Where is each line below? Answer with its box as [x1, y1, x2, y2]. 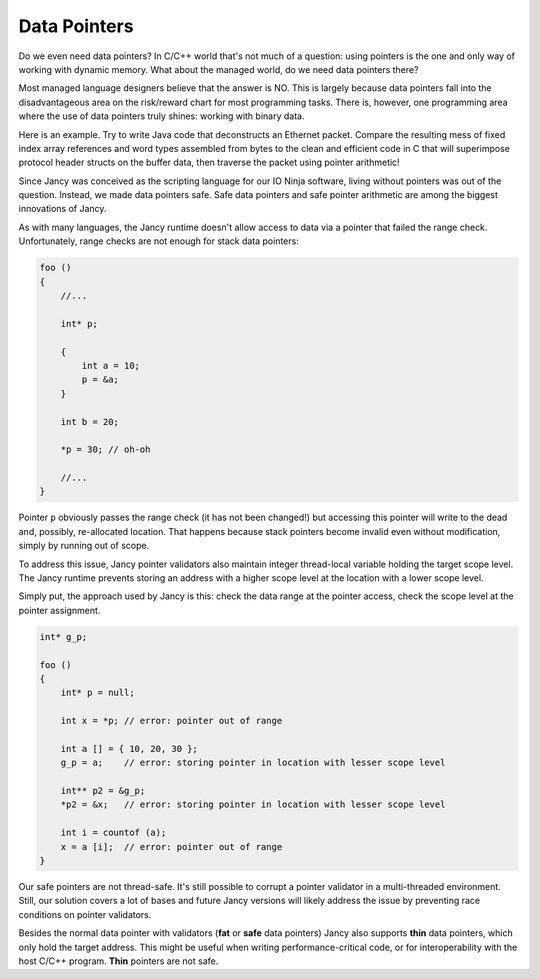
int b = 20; [60, 416, 120, 427]
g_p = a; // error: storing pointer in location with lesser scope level [60, 757, 446, 769]
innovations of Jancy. [18, 203, 107, 215]
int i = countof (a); [60, 827, 167, 839]
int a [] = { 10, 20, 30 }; [60, 743, 199, 754]
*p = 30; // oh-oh [60, 444, 151, 455]
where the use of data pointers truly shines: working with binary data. [18, 110, 305, 122]
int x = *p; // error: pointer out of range [60, 715, 283, 727]
